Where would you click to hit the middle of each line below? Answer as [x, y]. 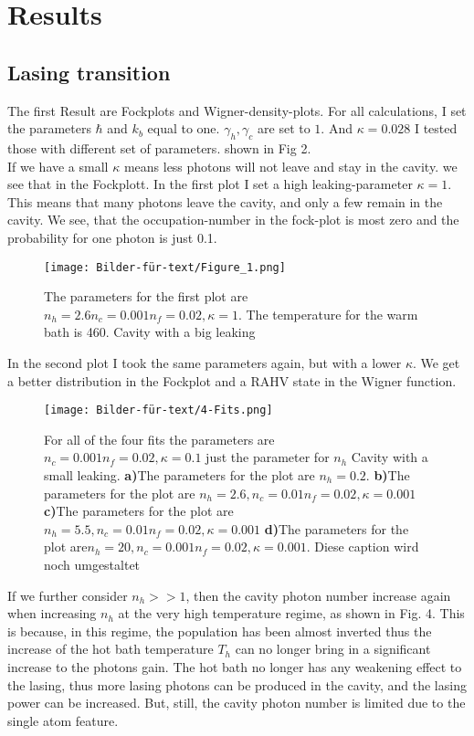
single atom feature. [63, 720]
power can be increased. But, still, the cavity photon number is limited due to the [237, 703]
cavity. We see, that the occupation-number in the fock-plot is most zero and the [233, 220]
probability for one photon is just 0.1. [112, 237]
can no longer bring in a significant [333, 649]
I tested [436, 128]
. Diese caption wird [363, 547]
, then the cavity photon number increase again [318, 595]
